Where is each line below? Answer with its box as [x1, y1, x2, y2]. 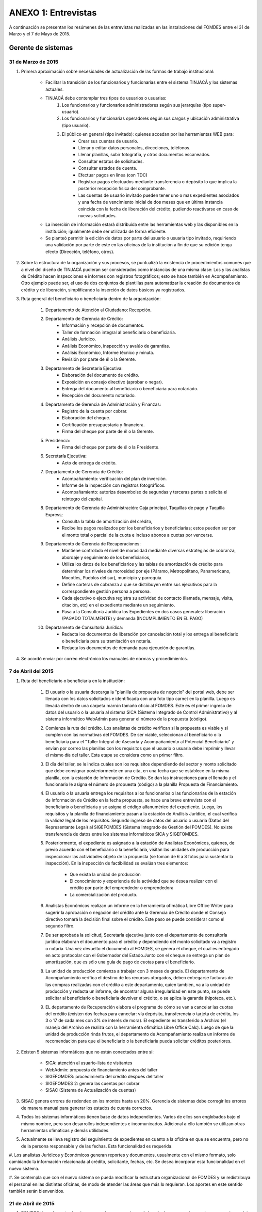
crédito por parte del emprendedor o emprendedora [69, 885, 174, 891]
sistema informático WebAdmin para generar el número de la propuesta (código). [45, 716, 208, 722]
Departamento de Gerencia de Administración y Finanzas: [45, 401, 161, 407]
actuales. [45, 86, 64, 92]
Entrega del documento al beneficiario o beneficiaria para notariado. [62, 385, 198, 391]
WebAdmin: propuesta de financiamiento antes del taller [45, 1067, 158, 1072]
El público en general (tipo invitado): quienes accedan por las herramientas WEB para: [62, 131, 234, 137]
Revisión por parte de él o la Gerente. [62, 356, 136, 362]
